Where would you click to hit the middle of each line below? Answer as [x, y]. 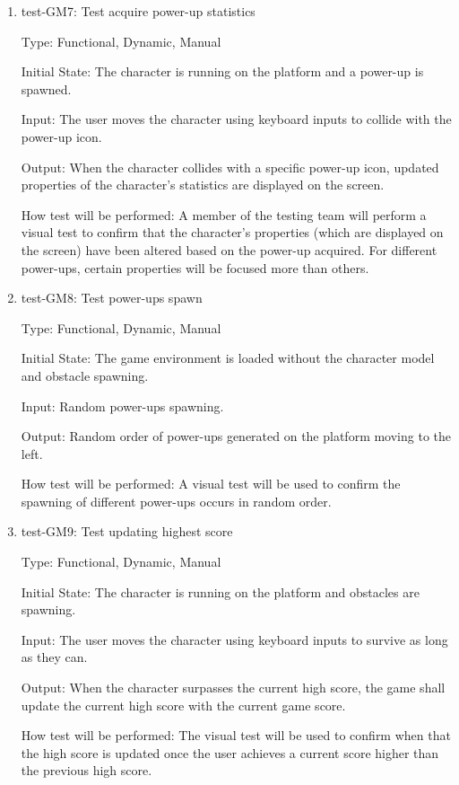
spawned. [46, 88]
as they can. [54, 657]
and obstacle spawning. [85, 375]
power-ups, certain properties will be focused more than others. [195, 267]
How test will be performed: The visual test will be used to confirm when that [236, 735]
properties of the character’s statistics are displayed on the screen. [203, 185]
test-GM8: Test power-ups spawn [112, 298]
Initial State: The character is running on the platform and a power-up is [222, 71]
